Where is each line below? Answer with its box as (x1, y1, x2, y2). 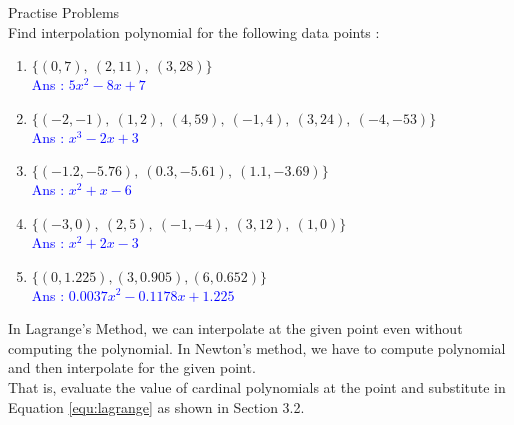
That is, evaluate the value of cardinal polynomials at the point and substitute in (8, 376, 506, 397)
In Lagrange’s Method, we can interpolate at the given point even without (8, 318, 463, 339)
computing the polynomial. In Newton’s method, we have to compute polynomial (8, 337, 506, 358)
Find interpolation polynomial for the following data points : (8, 21, 380, 42)
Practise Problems (8, 2, 120, 22)
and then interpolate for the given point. (8, 357, 256, 378)
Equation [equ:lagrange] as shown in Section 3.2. (8, 396, 305, 417)
